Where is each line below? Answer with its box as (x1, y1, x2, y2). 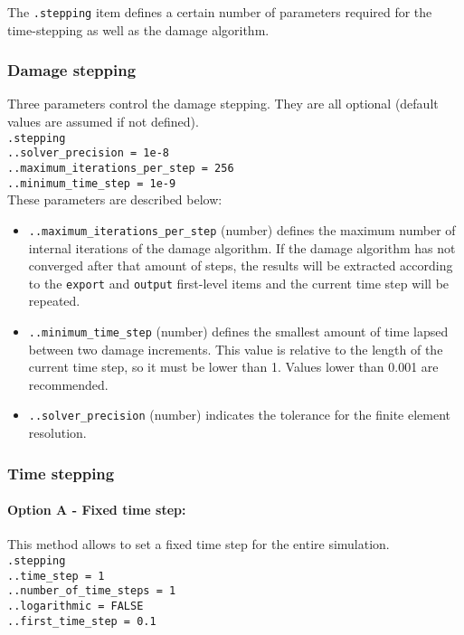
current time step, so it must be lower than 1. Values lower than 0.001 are (28, 357, 439, 376)
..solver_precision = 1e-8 (7, 147, 169, 160)
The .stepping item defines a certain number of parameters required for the (7, 3, 432, 21)
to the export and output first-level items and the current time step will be (28, 273, 450, 292)
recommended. (28, 374, 109, 393)
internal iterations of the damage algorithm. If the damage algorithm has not (28, 238, 456, 257)
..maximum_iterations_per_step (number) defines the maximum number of (28, 220, 456, 239)
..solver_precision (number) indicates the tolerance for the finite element (28, 405, 450, 424)
